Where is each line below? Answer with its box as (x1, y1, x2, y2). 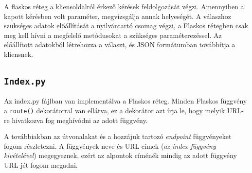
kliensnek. (4, 49, 33, 59)
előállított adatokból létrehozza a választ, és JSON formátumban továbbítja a (4, 39, 235, 50)
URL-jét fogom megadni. (4, 159, 78, 170)
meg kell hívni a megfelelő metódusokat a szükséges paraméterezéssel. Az (4, 30, 222, 40)
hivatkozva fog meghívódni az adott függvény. (12, 115, 148, 125)
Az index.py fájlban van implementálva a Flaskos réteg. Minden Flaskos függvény (4, 96, 247, 106)
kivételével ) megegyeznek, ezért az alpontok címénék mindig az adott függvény (4, 150, 237, 160)
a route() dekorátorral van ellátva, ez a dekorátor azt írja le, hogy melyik (4, 105, 225, 115)
